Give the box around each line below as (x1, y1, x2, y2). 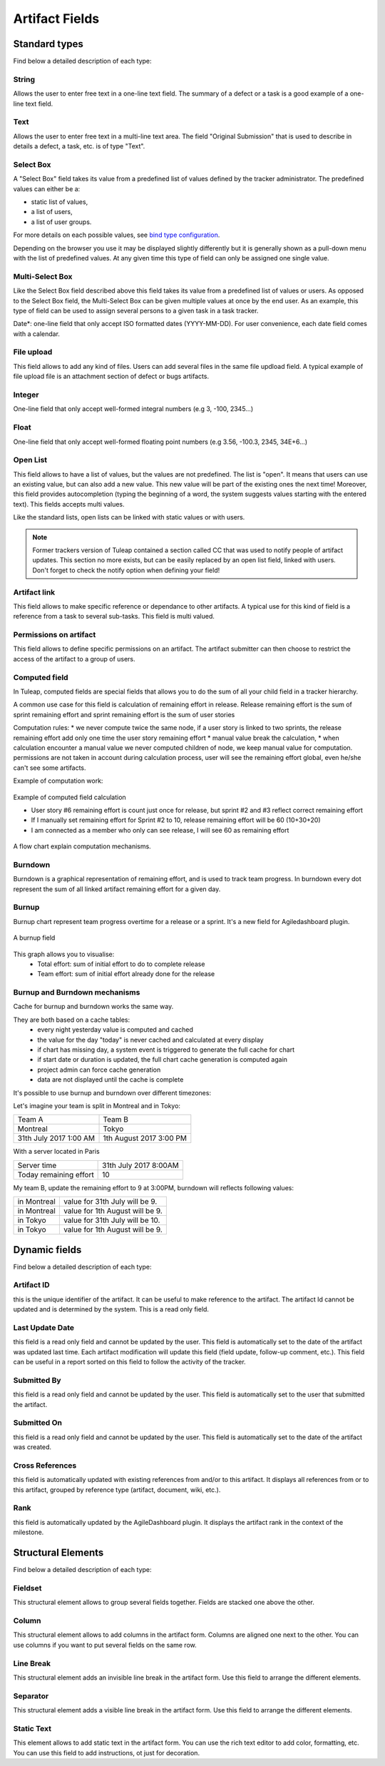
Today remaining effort (17, 1169, 94, 1179)
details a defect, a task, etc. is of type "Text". (13, 142, 145, 151)
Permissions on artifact (13, 630, 96, 640)
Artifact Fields (13, 11, 100, 26)
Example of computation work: (13, 776, 103, 785)
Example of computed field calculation (13, 793, 126, 801)
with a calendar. (13, 329, 61, 338)
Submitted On (13, 1418, 62, 1428)
